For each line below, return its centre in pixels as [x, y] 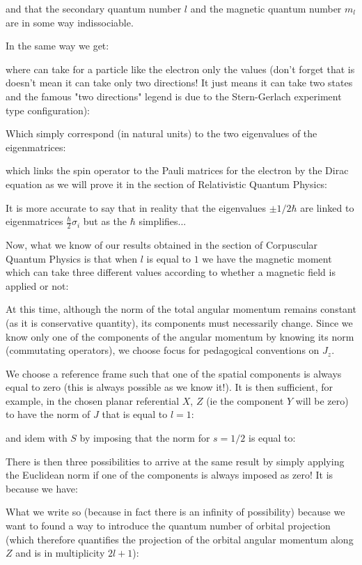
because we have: [42, 488]
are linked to [327, 207]
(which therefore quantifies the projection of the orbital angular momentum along [180, 539]
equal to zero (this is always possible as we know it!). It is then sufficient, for [170, 387]
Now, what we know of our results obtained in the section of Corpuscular [162, 244]
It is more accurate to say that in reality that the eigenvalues [136, 207]
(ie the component [245, 400]
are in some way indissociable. [70, 22]
